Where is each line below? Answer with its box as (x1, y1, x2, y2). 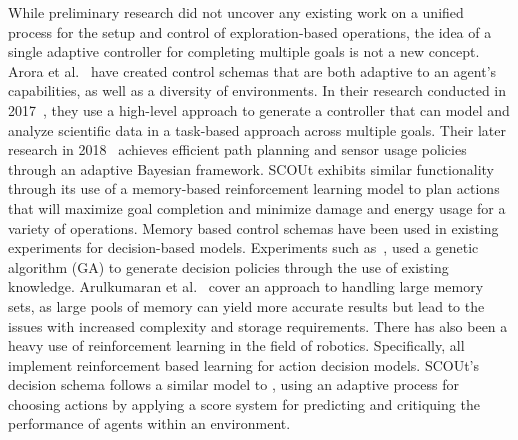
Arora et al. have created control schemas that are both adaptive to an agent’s (8, 60, 497, 81)
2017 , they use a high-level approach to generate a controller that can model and (8, 99, 510, 120)
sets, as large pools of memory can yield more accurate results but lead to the (8, 295, 485, 316)
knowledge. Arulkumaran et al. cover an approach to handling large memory (8, 276, 484, 297)
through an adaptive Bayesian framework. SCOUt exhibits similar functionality (8, 158, 494, 179)
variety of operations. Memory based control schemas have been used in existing (8, 217, 499, 238)
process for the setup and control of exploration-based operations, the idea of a (8, 21, 492, 42)
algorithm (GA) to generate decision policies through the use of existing (8, 256, 449, 277)
